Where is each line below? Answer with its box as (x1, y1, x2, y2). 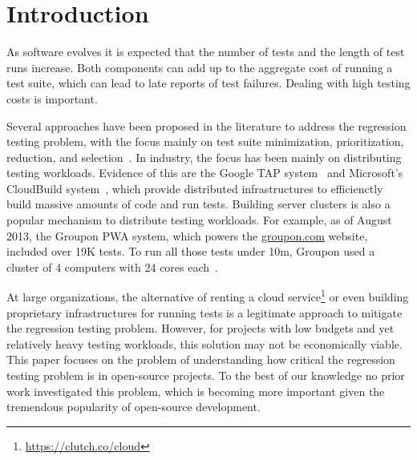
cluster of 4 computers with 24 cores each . (6, 258, 218, 275)
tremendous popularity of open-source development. (6, 398, 261, 415)
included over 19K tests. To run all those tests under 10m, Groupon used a (6, 243, 375, 260)
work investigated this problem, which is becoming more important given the (6, 382, 385, 399)
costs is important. (6, 90, 98, 107)
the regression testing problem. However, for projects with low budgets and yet (6, 320, 395, 337)
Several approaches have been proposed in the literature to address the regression (6, 117, 407, 134)
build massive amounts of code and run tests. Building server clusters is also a (6, 196, 391, 212)
